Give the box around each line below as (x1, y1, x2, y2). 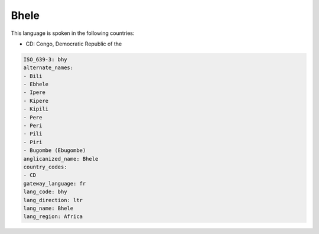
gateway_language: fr (23, 180, 86, 187)
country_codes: (23, 164, 67, 170)
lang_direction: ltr (23, 197, 83, 203)
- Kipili (23, 106, 49, 112)
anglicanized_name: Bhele (23, 155, 99, 162)
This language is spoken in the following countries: (11, 30, 135, 37)
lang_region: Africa (23, 213, 83, 220)
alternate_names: (23, 64, 74, 71)
